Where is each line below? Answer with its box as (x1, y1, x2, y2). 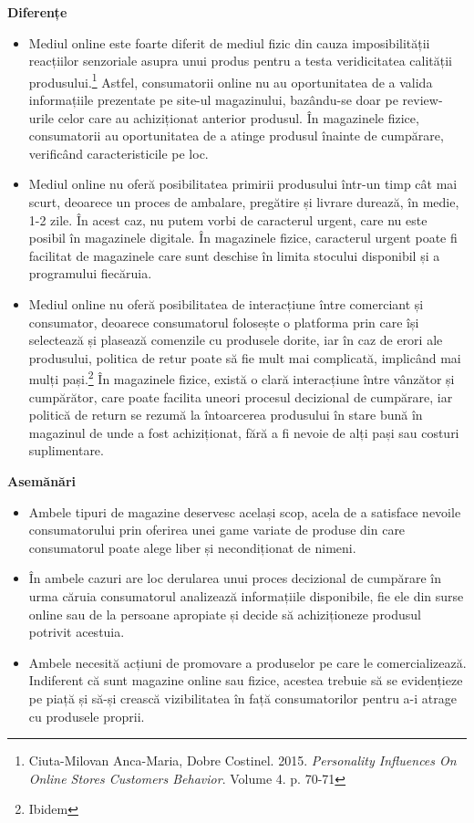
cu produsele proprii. (28, 706, 145, 725)
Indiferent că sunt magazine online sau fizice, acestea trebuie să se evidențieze (28, 671, 463, 690)
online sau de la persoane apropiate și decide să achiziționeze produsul (28, 604, 422, 623)
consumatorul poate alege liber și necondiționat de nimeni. (28, 537, 356, 557)
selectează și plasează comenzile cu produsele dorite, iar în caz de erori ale (28, 330, 443, 349)
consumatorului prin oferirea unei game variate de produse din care (28, 520, 406, 539)
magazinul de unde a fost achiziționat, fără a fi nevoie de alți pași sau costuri (28, 422, 459, 442)
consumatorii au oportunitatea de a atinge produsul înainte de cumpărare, (28, 126, 444, 145)
